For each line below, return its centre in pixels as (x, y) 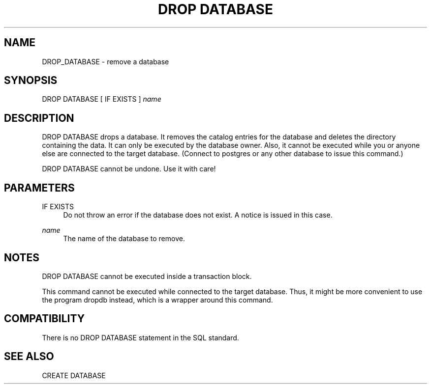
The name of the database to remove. (124, 239)
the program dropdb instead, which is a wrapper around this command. (157, 300)
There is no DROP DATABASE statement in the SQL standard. (140, 337)
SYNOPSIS (31, 81)
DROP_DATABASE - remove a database (106, 61)
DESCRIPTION (39, 118)
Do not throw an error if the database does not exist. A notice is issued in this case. (198, 215)
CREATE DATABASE (74, 375)
